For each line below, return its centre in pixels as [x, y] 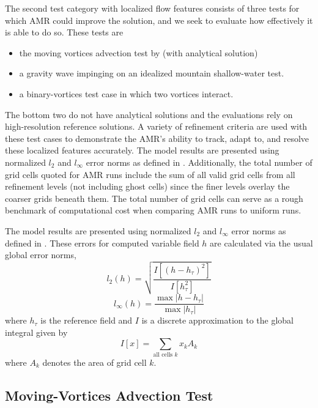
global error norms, [41, 255]
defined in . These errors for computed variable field [102, 243]
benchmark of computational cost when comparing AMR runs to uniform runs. [153, 210]
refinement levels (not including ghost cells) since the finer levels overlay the [147, 186]
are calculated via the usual [261, 243]
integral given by [36, 332]
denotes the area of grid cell [94, 362]
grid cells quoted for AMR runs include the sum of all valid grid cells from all [150, 174]
